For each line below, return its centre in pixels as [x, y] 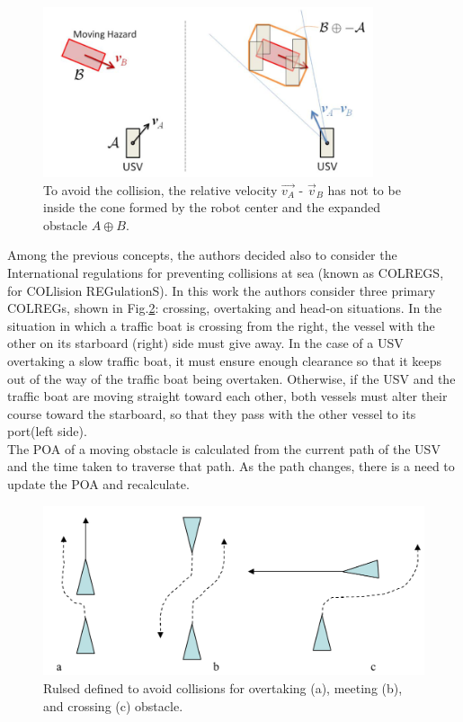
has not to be [364, 189]
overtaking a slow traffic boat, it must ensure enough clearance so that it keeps [225, 360]
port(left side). [47, 431]
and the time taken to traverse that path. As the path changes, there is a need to [231, 466]
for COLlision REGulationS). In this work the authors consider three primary [222, 290]
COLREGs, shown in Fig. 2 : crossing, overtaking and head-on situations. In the [225, 308]
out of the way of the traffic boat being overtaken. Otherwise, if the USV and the [231, 378]
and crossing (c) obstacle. [113, 705]
